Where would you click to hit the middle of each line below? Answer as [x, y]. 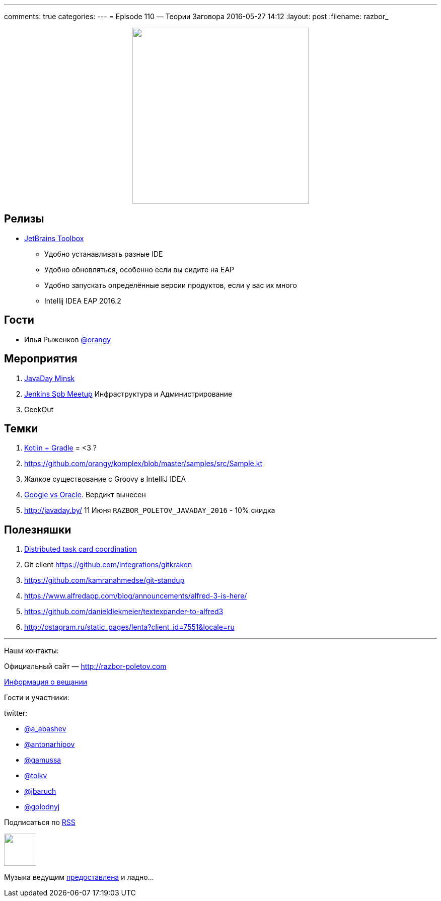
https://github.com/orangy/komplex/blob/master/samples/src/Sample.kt [143, 464]
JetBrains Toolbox [54, 238]
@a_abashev [45, 729]
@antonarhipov [50, 744]
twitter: [16, 713]
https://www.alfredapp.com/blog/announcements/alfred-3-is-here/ [136, 596]
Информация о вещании [46, 682]
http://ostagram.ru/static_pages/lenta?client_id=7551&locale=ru [129, 627]
